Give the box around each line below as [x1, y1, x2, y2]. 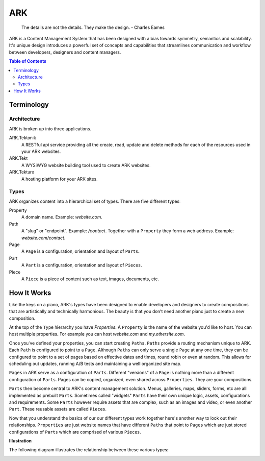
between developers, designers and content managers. [9, 49, 121, 55]
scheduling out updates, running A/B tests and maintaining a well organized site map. [9, 361, 182, 367]
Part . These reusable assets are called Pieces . [9, 406, 107, 412]
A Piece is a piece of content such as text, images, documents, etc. [21, 276, 159, 282]
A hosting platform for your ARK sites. [21, 176, 98, 182]
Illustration [9, 437, 32, 443]
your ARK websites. [21, 148, 61, 154]
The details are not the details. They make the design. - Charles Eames [21, 24, 165, 30]
